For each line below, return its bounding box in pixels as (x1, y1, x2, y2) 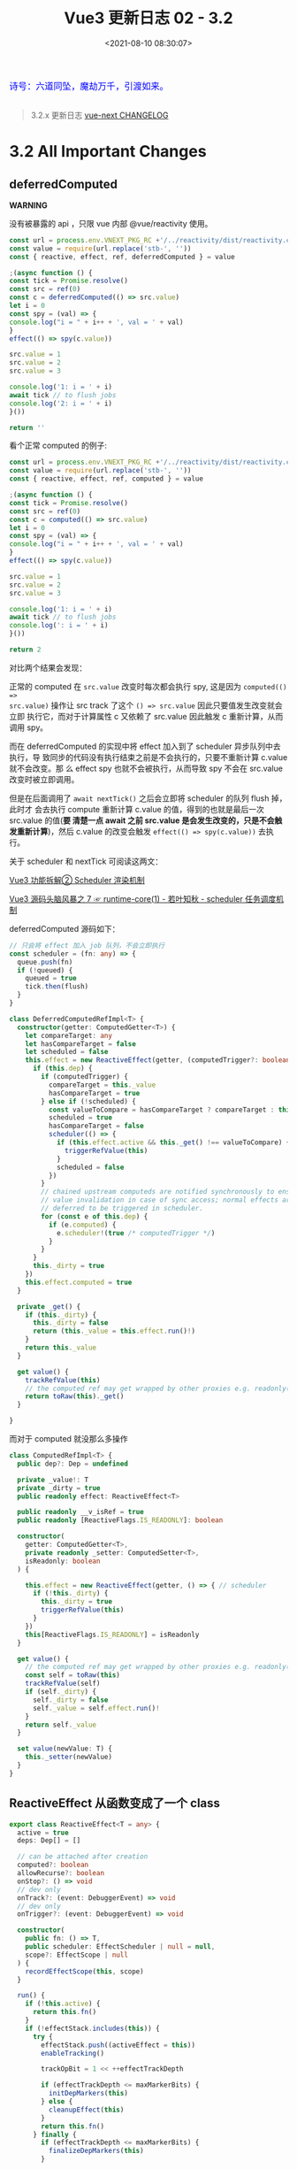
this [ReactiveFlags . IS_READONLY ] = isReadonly (25, 1630, 200, 1639)
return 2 (9, 645, 42, 655)
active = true (17, 1828, 69, 1837)
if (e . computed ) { (48, 1220, 117, 1229)
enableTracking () (41, 2049, 104, 2057)
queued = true (25, 974, 77, 983)
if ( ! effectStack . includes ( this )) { (25, 2024, 161, 2033)
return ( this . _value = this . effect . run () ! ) (32, 1327, 196, 1336)
